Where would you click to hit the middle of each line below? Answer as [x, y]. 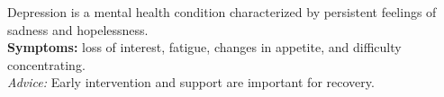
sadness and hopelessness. [78, 29]
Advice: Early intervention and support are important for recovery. [191, 82]
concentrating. [46, 64]
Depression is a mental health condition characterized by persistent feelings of [222, 12]
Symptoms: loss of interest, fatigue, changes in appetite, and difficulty [204, 47]
